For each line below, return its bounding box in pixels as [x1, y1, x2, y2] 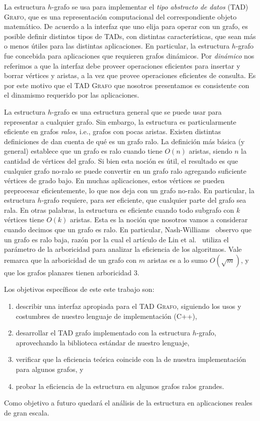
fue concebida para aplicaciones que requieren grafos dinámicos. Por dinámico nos [4, 50, 254, 61]
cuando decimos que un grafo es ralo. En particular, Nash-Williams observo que [4, 224, 252, 235]
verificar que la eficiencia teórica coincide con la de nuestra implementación [15, 354, 246, 364]
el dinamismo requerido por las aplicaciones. [4, 90, 139, 100]
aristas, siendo [188, 146, 232, 156]
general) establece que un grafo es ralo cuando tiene [4, 146, 162, 156]
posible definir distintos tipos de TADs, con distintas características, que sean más [4, 31, 256, 41]
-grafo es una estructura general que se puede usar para [51, 106, 222, 117]
